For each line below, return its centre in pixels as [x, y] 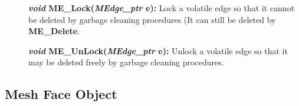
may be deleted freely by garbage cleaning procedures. [126, 62]
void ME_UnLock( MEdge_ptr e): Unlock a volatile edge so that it [158, 50]
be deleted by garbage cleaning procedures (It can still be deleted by [152, 19]
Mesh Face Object [61, 94]
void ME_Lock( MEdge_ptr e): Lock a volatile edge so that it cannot [162, 8]
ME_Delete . [54, 31]
